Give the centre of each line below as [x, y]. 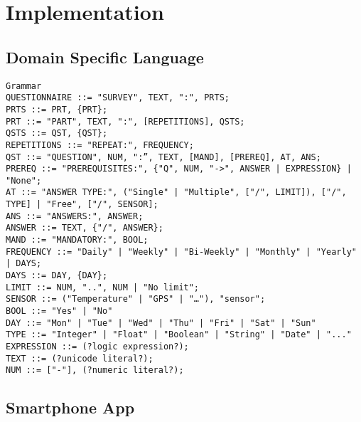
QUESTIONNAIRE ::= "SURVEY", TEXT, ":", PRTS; [118, 98]
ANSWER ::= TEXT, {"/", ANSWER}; [85, 228]
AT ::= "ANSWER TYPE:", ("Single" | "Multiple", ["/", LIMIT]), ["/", [176, 192]
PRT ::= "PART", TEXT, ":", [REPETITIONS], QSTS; [125, 121]
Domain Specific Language [105, 57]
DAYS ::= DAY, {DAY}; [57, 276]
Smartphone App [70, 407]
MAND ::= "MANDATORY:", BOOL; [77, 240]
